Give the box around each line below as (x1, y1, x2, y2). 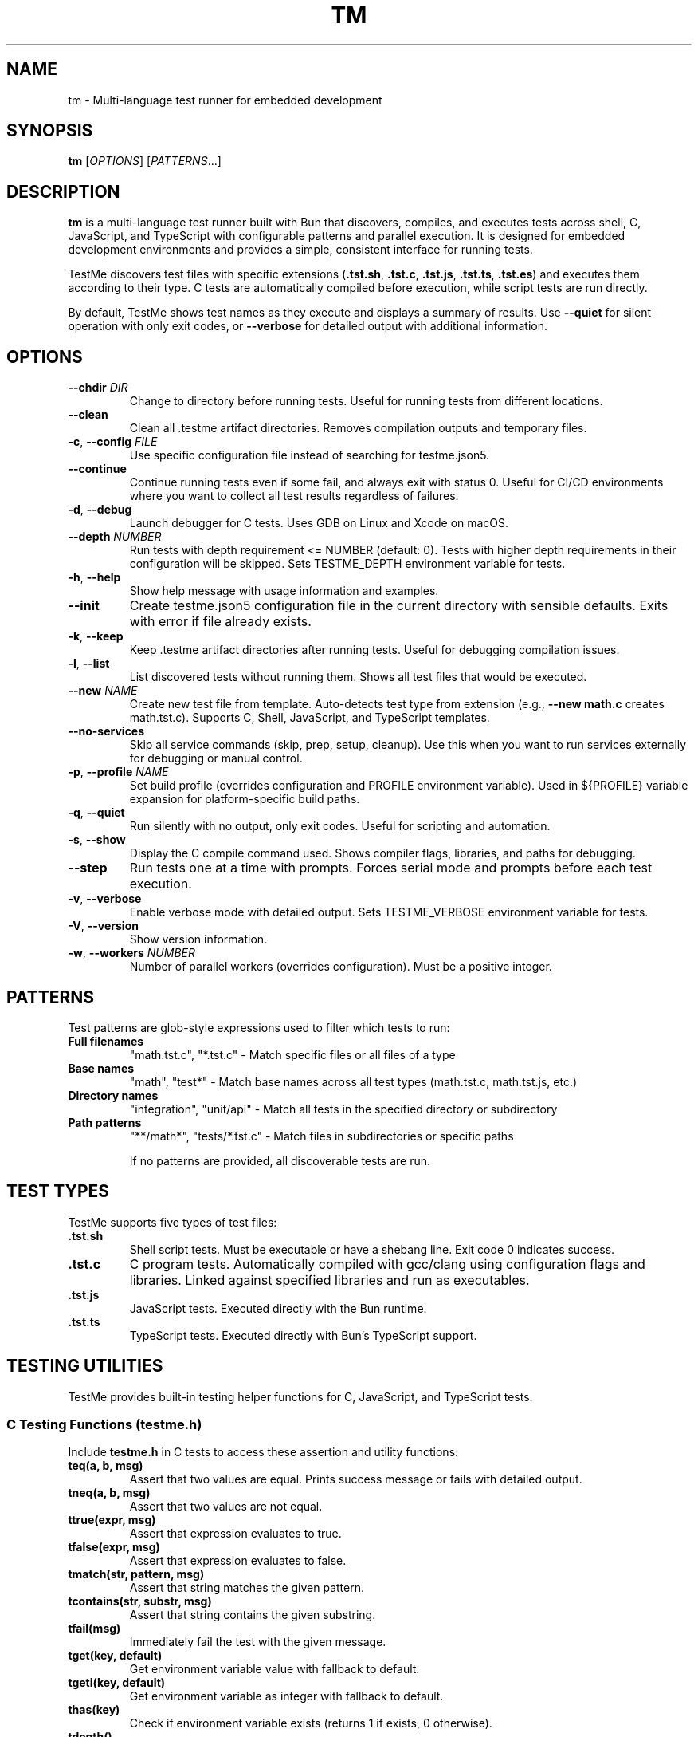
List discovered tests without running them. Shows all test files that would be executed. (129, 670, 587, 684)
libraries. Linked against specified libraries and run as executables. (129, 1271, 530, 1288)
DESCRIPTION (6, 181, 120, 202)
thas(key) (68, 1703, 120, 1717)
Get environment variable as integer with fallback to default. (129, 1689, 444, 1704)
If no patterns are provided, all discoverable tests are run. (129, 1153, 431, 1168)
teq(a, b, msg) (68, 1459, 143, 1473)
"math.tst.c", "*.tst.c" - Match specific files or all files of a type (129, 1047, 456, 1061)
